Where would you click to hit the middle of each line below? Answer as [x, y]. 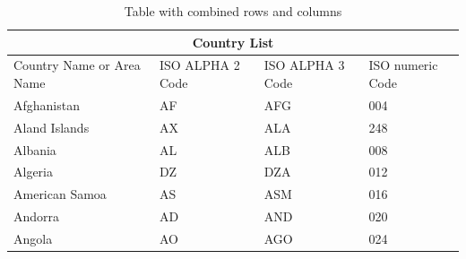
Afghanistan [47, 104]
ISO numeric [403, 65]
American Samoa [60, 194]
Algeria [33, 172]
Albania [35, 149]
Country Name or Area [77, 65]
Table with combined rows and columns [233, 11]
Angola [33, 238]
